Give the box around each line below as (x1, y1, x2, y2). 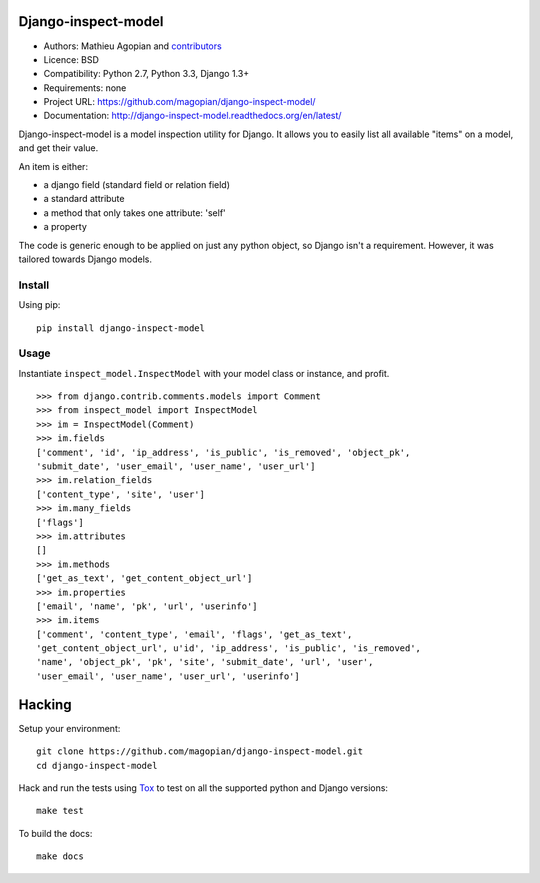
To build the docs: (18, 827, 93, 839)
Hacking (18, 696, 72, 713)
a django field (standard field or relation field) (43, 179, 230, 191)
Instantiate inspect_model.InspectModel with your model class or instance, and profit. (18, 367, 390, 379)
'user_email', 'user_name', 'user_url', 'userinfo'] (36, 670, 300, 682)
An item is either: (18, 160, 89, 172)
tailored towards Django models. (18, 253, 152, 265)
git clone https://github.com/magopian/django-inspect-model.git (36, 746, 364, 757)
